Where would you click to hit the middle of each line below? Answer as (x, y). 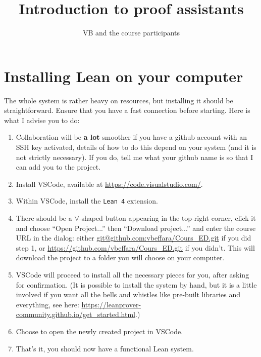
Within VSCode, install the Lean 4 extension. (87, 201)
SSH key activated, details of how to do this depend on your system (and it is (136, 147)
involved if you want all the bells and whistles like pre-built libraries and (128, 294)
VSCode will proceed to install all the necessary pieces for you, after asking (133, 275)
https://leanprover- (111, 304)
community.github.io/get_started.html (76, 314)
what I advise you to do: (42, 120)
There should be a (44, 218)
